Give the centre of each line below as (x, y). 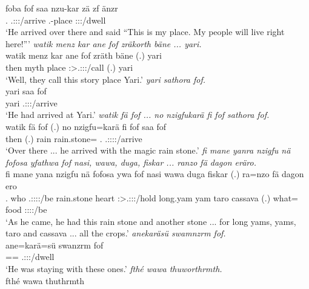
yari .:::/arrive (32, 102)
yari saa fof (26, 91)
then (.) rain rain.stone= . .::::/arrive (74, 138)
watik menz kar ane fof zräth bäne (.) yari (84, 55)
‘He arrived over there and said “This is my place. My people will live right (145, 32)
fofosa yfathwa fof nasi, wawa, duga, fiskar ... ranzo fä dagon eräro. (131, 162)
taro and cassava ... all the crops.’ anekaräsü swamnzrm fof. (116, 233)
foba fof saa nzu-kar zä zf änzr (62, 8)
